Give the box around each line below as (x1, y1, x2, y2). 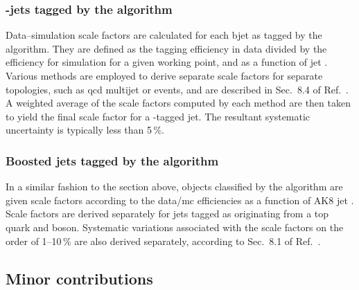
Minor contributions (6, 267, 153, 289)
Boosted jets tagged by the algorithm (6, 152, 219, 169)
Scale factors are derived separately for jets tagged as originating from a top (6, 206, 329, 221)
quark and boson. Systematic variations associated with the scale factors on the (6, 219, 344, 234)
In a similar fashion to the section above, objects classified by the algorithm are (6, 179, 343, 194)
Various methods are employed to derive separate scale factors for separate (6, 69, 323, 82)
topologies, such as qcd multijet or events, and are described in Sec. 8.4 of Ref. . (6, 82, 349, 96)
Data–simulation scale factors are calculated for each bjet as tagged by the (6, 28, 322, 42)
